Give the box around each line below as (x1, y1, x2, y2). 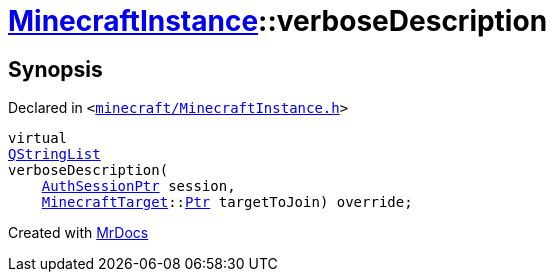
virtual (8, 130, 68, 147)
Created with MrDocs (8, 224, 149, 242)
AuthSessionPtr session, (41, 178, 236, 195)
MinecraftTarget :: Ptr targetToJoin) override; (41, 194, 413, 211)
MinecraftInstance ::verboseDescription (8, 4, 548, 38)
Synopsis (8, 56, 103, 82)
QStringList (8, 146, 101, 163)
